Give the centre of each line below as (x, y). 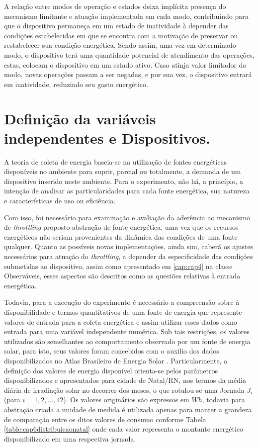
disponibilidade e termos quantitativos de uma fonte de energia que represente (123, 312)
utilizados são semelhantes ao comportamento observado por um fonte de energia (127, 341)
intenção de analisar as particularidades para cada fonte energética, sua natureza (127, 191)
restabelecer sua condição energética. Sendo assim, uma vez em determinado (120, 45)
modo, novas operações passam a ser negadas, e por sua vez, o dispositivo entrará (128, 74)
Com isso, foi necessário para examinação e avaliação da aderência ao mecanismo (127, 217)
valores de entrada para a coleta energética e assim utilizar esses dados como (121, 321)
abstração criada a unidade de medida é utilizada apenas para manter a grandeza (128, 409)
